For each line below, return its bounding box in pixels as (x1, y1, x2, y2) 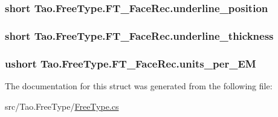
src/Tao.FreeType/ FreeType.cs (5, 100, 119, 112)
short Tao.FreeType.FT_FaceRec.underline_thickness (5, 28, 274, 43)
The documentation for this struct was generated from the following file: (5, 79, 273, 92)
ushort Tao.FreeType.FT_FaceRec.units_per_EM (5, 55, 256, 71)
